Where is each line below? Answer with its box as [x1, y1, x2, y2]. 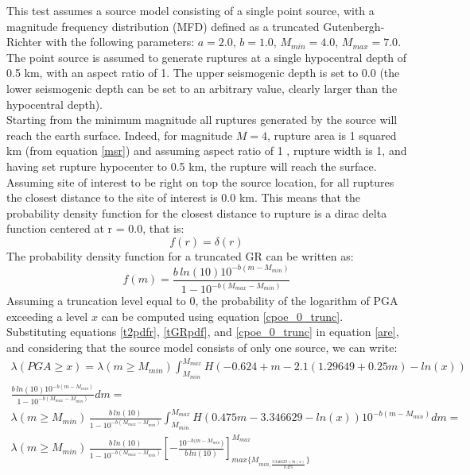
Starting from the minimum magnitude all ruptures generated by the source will [6, 111, 398, 128]
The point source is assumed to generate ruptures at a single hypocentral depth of [6, 48, 407, 65]
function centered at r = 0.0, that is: [6, 220, 185, 237]
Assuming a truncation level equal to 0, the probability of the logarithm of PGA [6, 292, 398, 309]
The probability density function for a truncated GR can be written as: [6, 247, 354, 264]
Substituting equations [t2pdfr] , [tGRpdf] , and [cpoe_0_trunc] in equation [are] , [6, 323, 399, 340]
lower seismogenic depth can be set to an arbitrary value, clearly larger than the [6, 79, 398, 96]
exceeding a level [6, 307, 88, 324]
